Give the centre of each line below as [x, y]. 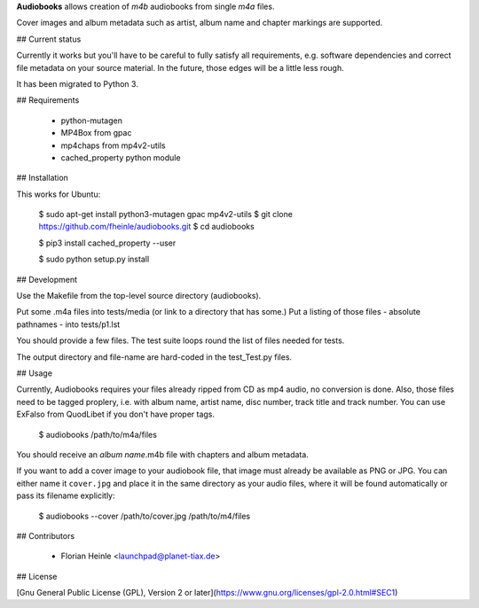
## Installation [42, 178]
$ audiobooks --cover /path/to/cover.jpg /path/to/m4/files [145, 516]
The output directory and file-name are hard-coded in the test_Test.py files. [154, 357]
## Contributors [46, 535]
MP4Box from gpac [96, 133]
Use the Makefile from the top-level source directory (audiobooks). [139, 296]
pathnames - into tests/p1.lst [68, 324]
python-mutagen [92, 121]
